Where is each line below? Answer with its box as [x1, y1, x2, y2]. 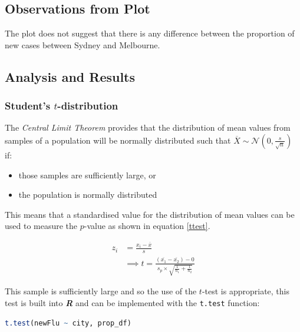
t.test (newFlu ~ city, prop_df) [5, 318, 131, 327]
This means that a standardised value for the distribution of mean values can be [5, 208, 295, 220]
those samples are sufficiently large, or [18, 168, 156, 181]
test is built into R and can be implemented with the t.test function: [5, 296, 260, 308]
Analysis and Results [5, 67, 136, 85]
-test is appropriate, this [202, 285, 289, 297]
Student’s [5, 98, 51, 113]
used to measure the [5, 220, 78, 232]
